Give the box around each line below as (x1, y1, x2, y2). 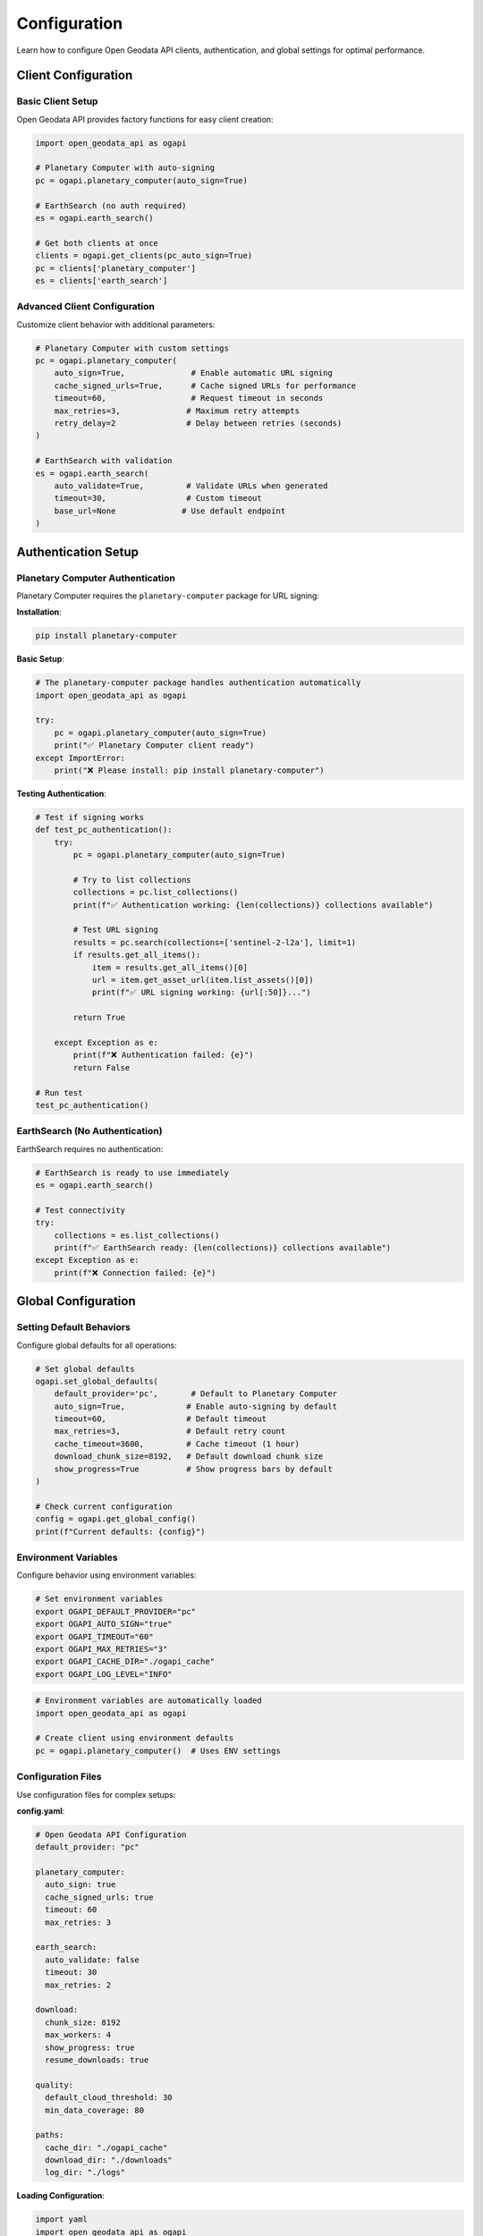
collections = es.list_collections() (54, 1230, 220, 1241)
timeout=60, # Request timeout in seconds (54, 394, 324, 403)
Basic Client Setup (16, 95, 98, 107)
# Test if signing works (35, 812, 145, 822)
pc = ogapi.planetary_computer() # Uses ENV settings (35, 1745, 281, 1756)
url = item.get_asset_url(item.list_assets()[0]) (91, 975, 314, 986)
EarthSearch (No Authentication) (16, 1125, 163, 1138)
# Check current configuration (35, 1501, 174, 1512)
